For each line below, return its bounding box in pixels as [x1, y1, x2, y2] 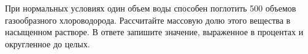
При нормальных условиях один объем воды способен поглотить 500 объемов [5, 2, 296, 14]
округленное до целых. [5, 37, 90, 50]
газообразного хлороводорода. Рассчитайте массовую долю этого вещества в [5, 13, 291, 26]
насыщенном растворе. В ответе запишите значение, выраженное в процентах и [5, 25, 304, 38]
